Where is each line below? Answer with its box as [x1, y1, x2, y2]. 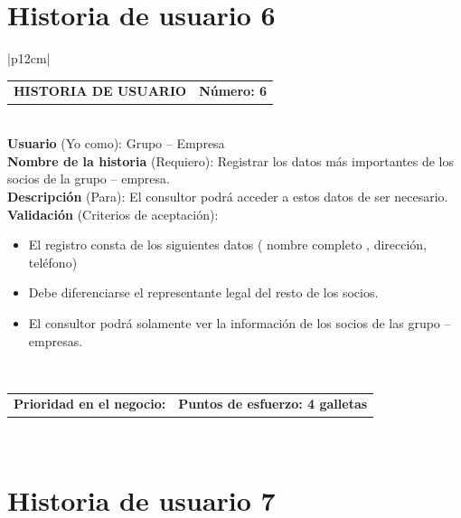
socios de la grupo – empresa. [7, 169, 170, 188]
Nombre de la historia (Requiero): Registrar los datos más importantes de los [7, 151, 454, 170]
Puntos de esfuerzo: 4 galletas [178, 394, 368, 413]
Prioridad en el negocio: [14, 394, 166, 413]
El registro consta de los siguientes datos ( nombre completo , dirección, [28, 235, 428, 254]
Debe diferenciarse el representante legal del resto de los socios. [28, 283, 379, 302]
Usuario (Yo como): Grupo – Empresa [7, 134, 225, 153]
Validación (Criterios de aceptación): [7, 204, 219, 223]
